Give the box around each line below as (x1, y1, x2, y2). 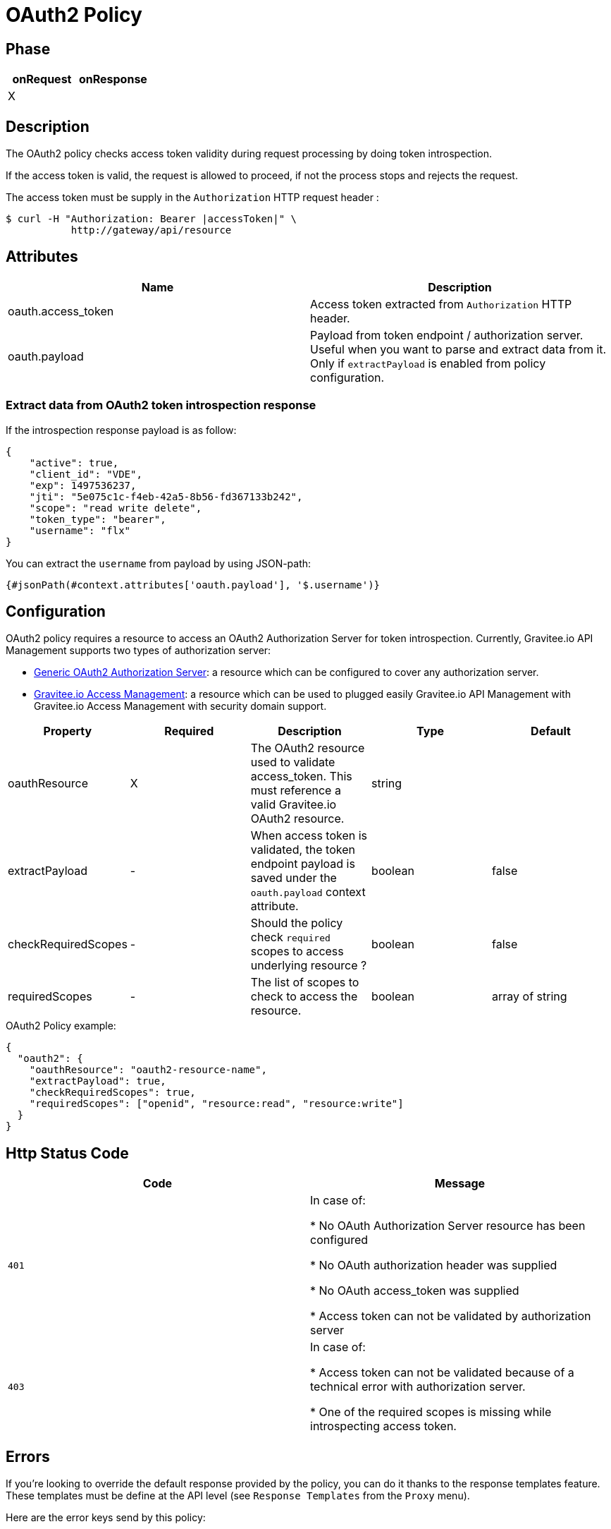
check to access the (250, 989, 358, 1004)
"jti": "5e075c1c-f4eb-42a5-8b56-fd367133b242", (29, 490, 303, 502)
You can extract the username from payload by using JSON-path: (6, 557, 311, 569)
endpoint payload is (250, 857, 355, 871)
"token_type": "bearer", (29, 513, 166, 525)
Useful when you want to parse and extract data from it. (310, 342, 607, 356)
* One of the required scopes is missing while (310, 1405, 552, 1420)
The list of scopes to (250, 975, 359, 990)
